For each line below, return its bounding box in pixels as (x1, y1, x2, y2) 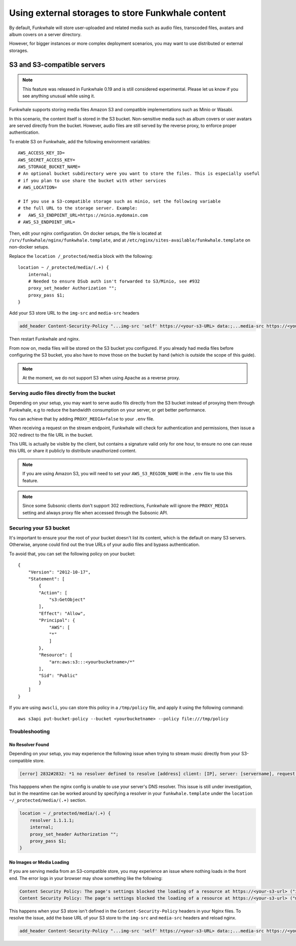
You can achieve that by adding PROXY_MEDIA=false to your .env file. (9, 415, 155, 422)
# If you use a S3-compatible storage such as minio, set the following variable (18, 198, 221, 204)
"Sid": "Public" (38, 673, 78, 679)
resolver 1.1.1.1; (30, 818, 74, 823)
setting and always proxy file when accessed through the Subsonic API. (22, 509, 168, 516)
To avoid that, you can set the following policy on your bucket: (9, 551, 136, 557)
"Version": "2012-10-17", (28, 569, 91, 575)
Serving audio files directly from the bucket (9, 389, 115, 396)
